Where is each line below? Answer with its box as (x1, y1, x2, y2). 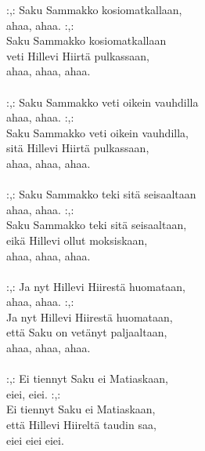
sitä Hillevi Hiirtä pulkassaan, (6, 140, 149, 156)
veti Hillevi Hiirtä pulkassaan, (6, 47, 149, 64)
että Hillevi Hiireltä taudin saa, (6, 416, 156, 433)
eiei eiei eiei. (6, 431, 64, 448)
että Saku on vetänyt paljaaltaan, (6, 324, 167, 340)
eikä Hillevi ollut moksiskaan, (6, 231, 148, 248)
